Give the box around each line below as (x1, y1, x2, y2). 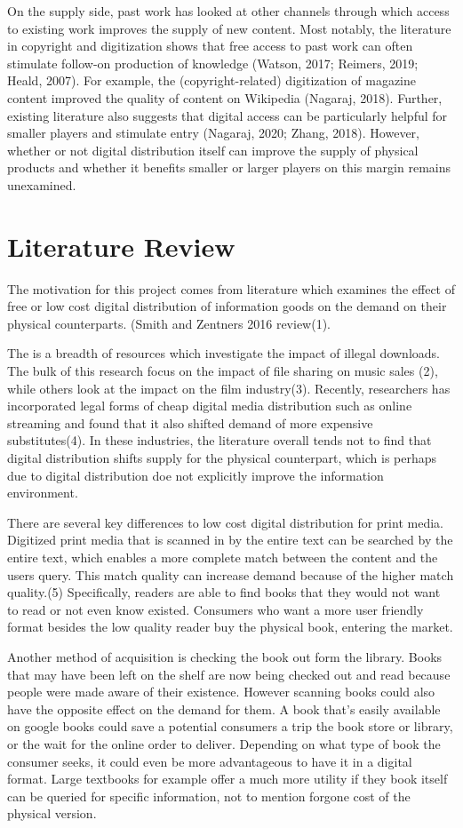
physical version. (7, 804, 97, 823)
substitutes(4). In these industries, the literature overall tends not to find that (7, 431, 432, 450)
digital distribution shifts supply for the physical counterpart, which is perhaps (7, 449, 437, 466)
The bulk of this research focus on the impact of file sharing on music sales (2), (7, 362, 438, 380)
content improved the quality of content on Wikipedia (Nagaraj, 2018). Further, (7, 88, 443, 107)
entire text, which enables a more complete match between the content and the (7, 547, 438, 566)
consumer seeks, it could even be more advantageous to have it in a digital (7, 752, 412, 770)
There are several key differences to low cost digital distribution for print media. (7, 513, 443, 531)
